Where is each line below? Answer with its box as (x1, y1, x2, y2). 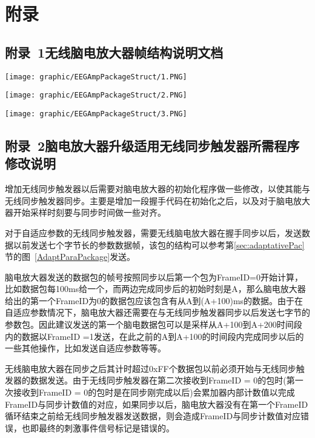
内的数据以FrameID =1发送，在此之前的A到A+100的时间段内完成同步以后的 (5, 330, 304, 342)
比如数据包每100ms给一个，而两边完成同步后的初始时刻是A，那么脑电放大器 (5, 282, 306, 295)
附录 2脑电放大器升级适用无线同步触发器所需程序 (5, 136, 300, 154)
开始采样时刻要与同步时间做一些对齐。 (13, 206, 166, 219)
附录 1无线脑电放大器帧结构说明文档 (5, 42, 224, 61)
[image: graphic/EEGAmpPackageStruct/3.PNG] (5, 109, 187, 118)
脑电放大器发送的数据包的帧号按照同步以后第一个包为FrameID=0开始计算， (5, 270, 303, 283)
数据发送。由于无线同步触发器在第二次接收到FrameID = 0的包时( (30, 374, 287, 387)
